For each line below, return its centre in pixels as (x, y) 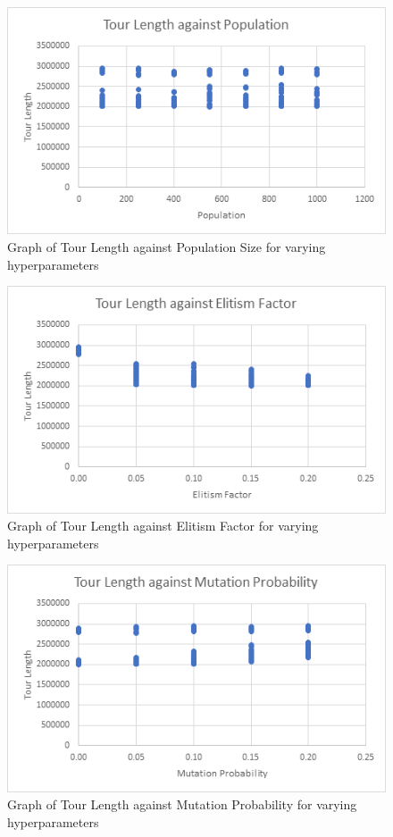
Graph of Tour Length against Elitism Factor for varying (163, 526)
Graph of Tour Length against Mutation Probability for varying (182, 804)
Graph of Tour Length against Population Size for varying (167, 246)
